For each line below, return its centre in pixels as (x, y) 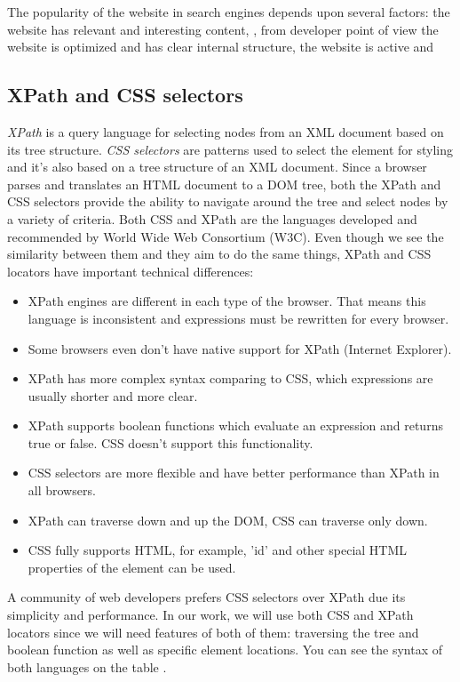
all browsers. (62, 490)
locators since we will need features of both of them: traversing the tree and (213, 632)
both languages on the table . (87, 666)
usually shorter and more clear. (113, 395)
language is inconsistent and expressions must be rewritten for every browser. (238, 318)
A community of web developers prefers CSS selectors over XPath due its (206, 597)
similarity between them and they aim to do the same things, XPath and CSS (219, 254)
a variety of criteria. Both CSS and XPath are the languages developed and (212, 218)
